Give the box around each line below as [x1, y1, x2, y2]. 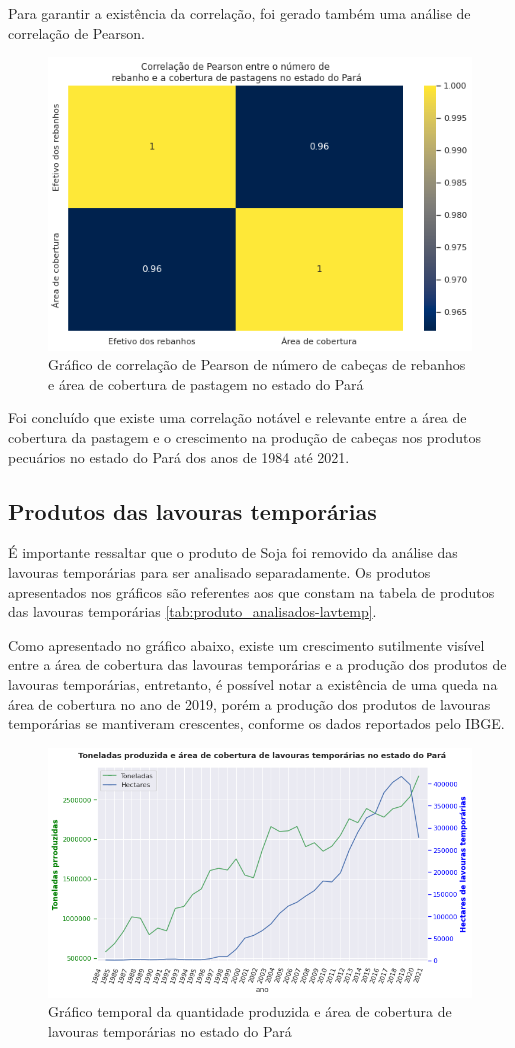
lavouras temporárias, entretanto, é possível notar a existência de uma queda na [8, 673, 498, 694]
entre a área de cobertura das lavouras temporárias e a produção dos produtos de [8, 654, 507, 675]
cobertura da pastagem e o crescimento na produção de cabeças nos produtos [8, 426, 482, 447]
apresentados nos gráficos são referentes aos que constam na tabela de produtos [8, 581, 495, 602]
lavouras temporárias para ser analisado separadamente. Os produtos [8, 561, 431, 582]
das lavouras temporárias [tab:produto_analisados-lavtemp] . [8, 601, 377, 622]
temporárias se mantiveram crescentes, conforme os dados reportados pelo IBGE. [8, 713, 505, 734]
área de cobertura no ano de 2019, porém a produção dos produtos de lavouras [8, 693, 491, 714]
